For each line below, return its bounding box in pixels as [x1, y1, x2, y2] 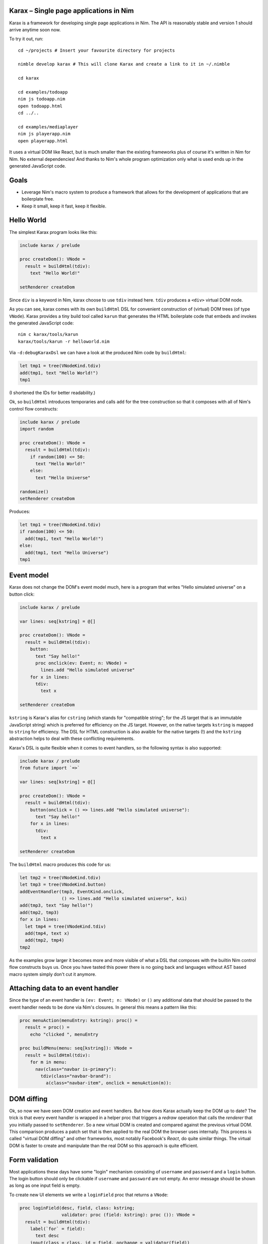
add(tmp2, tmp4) [25, 937, 65, 943]
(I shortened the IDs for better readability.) [9, 390, 96, 396]
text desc [35, 1233, 60, 1239]
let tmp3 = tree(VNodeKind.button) [19, 882, 106, 888]
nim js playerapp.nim [18, 131, 70, 137]
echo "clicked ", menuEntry [30, 1032, 99, 1037]
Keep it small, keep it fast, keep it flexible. [21, 203, 107, 209]
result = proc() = [25, 1025, 69, 1030]
